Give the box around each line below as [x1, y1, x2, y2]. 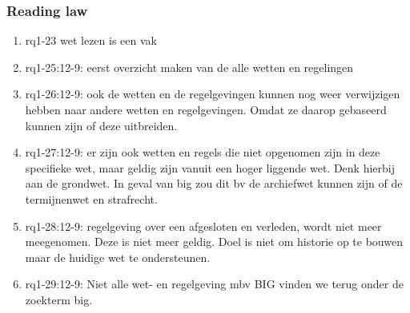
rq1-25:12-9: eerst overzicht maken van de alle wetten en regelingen [25, 58, 354, 75]
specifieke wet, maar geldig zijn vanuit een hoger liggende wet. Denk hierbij [25, 159, 395, 176]
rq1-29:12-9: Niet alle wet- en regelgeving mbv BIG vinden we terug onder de [25, 275, 404, 292]
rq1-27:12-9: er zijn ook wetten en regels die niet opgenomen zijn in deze [25, 144, 380, 160]
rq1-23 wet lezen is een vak [25, 32, 157, 49]
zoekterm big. [25, 291, 93, 307]
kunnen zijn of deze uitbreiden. [25, 117, 178, 133]
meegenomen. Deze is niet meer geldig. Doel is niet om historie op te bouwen [25, 233, 403, 250]
